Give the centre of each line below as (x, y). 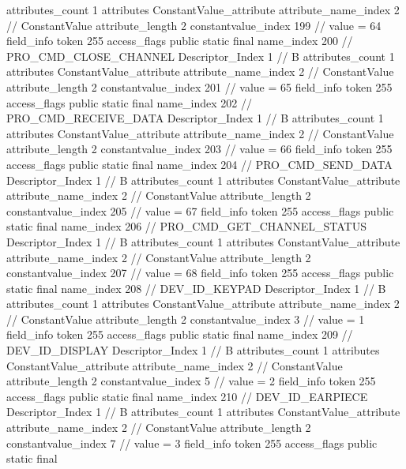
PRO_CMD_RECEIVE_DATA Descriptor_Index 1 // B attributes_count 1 (195, 118)
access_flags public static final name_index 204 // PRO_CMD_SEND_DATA (199, 164)
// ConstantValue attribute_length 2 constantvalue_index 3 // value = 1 (186, 319)
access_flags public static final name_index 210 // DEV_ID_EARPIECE (187, 396)
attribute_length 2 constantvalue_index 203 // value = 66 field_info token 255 (199, 149)
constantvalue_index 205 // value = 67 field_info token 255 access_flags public (200, 210)
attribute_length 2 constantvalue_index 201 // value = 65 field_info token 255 (199, 86)
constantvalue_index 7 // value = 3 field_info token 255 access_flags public (192, 443)
